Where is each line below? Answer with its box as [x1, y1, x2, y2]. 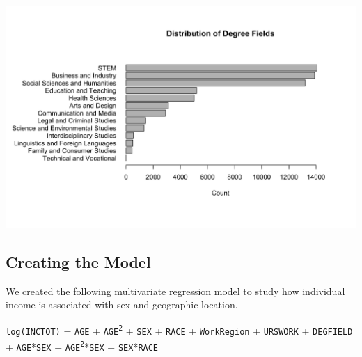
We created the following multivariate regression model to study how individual [6, 283, 345, 298]
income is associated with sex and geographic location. [6, 297, 238, 312]
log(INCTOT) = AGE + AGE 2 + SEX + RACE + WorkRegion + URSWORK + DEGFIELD [6, 323, 353, 338]
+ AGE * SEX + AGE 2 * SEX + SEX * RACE [6, 339, 159, 354]
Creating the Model [6, 251, 151, 272]
